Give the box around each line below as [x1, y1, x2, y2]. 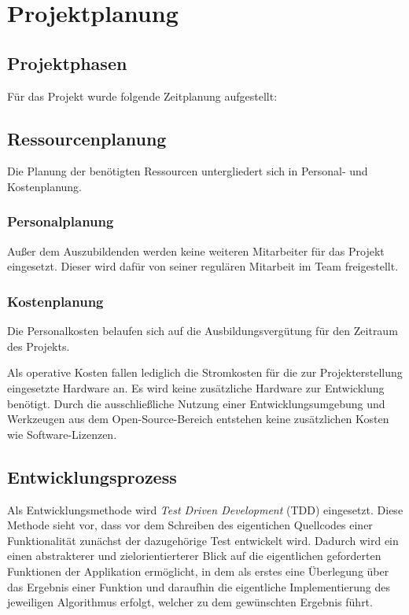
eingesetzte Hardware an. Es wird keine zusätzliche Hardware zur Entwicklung [7, 379, 385, 396]
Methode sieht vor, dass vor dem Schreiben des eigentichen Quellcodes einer [7, 517, 373, 533]
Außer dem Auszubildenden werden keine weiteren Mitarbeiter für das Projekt [7, 242, 385, 259]
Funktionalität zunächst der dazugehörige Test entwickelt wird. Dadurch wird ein [7, 532, 399, 548]
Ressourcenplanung [7, 126, 167, 150]
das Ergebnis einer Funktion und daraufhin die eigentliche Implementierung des [7, 578, 390, 595]
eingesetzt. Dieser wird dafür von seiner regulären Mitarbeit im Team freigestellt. [7, 258, 399, 274]
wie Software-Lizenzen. [7, 425, 117, 442]
